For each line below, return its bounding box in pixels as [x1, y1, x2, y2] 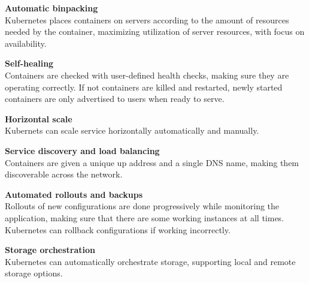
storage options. [5, 267, 63, 279]
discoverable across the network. [5, 168, 123, 180]
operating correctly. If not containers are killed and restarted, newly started [5, 80, 283, 93]
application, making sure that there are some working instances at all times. [5, 211, 284, 224]
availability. [5, 37, 47, 49]
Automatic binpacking [5, 2, 98, 14]
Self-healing [5, 57, 54, 70]
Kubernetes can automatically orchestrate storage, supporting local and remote [5, 255, 296, 267]
